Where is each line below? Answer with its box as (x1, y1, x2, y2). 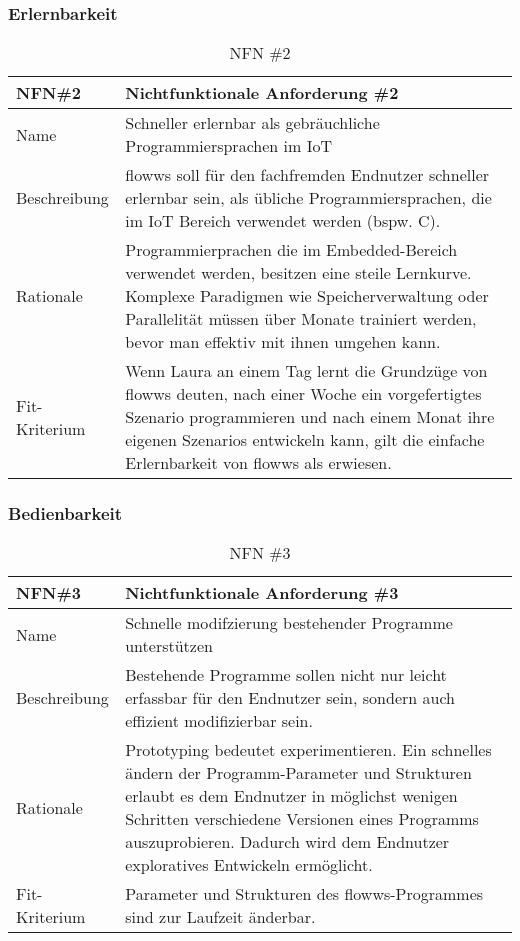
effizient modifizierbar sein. (125, 709, 313, 733)
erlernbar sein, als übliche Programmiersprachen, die (125, 186, 492, 210)
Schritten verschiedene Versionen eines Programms (125, 807, 479, 831)
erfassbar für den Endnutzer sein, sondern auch (125, 686, 455, 710)
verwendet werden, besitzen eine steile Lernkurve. (125, 261, 472, 285)
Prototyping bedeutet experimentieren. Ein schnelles (125, 738, 492, 762)
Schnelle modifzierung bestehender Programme (125, 611, 453, 635)
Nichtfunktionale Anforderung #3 (125, 581, 399, 605)
